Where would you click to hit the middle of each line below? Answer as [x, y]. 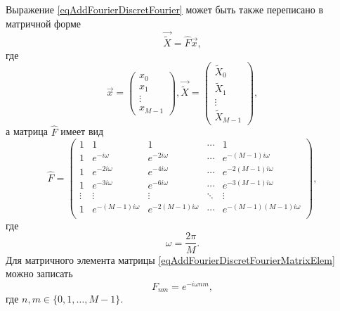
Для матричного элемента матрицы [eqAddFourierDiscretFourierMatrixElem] [170, 259]
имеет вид [82, 131]
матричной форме [44, 23]
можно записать [39, 273]
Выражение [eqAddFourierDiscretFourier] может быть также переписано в [165, 9]
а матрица [27, 131]
